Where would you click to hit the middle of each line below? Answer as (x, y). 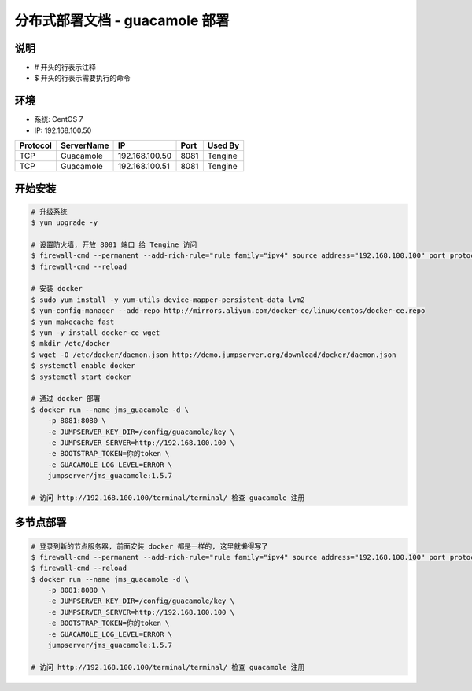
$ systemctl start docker (81, 377)
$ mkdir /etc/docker (70, 344)
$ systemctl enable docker (83, 366)
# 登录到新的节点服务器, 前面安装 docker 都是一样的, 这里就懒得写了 (150, 546)
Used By (223, 145)
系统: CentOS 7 (59, 119)
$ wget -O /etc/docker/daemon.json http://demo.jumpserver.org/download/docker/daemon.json (214, 355)
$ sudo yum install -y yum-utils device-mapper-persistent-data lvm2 (168, 300)
